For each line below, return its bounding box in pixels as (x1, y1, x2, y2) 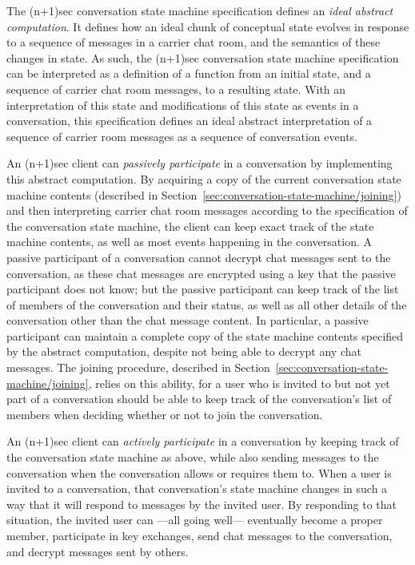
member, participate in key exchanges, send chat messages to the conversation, (6, 527, 393, 543)
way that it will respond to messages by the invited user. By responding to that (6, 495, 397, 512)
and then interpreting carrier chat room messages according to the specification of (6, 202, 408, 219)
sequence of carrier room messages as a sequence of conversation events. (6, 127, 357, 144)
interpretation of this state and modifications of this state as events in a (6, 96, 359, 113)
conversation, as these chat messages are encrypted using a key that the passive (6, 264, 396, 281)
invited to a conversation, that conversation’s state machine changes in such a (6, 480, 388, 497)
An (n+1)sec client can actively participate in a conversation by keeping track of (6, 433, 399, 450)
